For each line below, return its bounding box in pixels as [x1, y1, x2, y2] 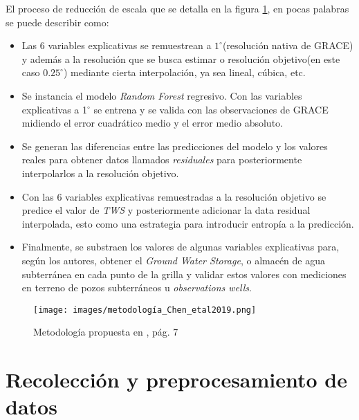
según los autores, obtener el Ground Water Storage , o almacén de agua [21, 253, 326, 267]
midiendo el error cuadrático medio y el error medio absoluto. [21, 116, 283, 130]
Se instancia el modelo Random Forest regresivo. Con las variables [21, 88, 302, 102]
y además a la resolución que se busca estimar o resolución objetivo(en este [21, 51, 340, 66]
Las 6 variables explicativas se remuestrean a [21, 38, 212, 53]
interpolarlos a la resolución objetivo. [21, 165, 179, 180]
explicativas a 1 [21, 102, 87, 116]
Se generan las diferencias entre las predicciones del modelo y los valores [21, 138, 328, 153]
